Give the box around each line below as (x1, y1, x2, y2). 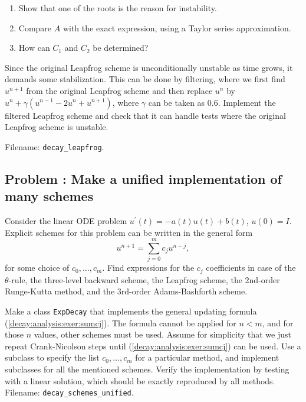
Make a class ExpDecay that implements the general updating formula (5, 304, 257, 317)
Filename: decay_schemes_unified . (5, 386, 134, 398)
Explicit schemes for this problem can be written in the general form (5, 226, 253, 238)
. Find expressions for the (102, 261, 195, 274)
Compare (18, 21, 52, 34)
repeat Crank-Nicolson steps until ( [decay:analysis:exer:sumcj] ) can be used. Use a (5, 339, 301, 352)
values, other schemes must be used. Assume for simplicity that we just (34, 328, 291, 341)
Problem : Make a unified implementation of (5, 169, 282, 187)
